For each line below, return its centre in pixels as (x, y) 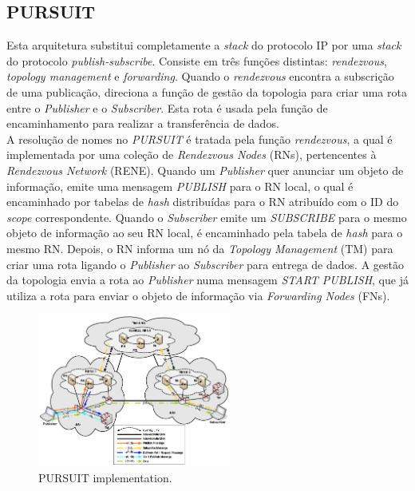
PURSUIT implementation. (105, 477)
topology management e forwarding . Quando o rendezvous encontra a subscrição (200, 76)
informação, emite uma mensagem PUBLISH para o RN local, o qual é (180, 186)
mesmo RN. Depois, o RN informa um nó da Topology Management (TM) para (200, 248)
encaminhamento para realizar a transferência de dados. (143, 123)
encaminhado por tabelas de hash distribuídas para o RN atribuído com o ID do (203, 202)
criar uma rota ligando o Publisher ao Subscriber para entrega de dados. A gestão (205, 264)
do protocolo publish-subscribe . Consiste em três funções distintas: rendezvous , (197, 60)
